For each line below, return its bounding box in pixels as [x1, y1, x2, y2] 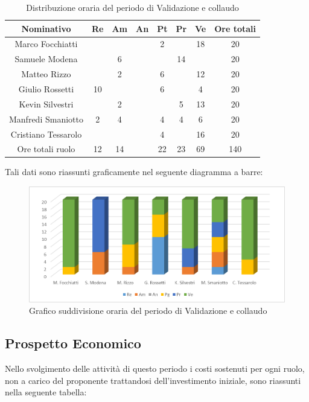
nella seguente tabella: [5, 386, 87, 398]
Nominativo [21, 22, 71, 34]
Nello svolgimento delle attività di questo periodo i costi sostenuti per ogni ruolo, [5, 362, 305, 375]
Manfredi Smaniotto [9, 112, 83, 125]
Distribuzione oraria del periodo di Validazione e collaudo [26, 1, 239, 13]
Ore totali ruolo [17, 142, 75, 155]
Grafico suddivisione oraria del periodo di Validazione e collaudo [29, 304, 267, 317]
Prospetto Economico [5, 334, 141, 353]
